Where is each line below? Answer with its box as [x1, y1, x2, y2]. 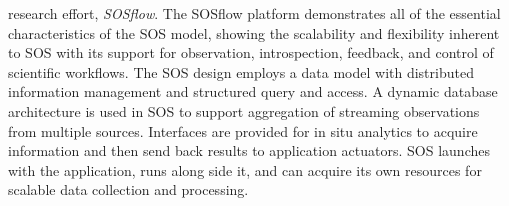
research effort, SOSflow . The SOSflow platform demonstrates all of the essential [8, 3, 501, 23]
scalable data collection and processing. [8, 179, 249, 200]
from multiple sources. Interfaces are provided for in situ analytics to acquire [8, 120, 478, 141]
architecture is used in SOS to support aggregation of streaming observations [8, 100, 480, 121]
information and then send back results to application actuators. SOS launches [8, 140, 490, 161]
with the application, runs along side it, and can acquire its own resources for [8, 159, 482, 180]
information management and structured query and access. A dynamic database [8, 81, 498, 102]
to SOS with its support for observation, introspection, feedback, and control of [8, 42, 494, 63]
